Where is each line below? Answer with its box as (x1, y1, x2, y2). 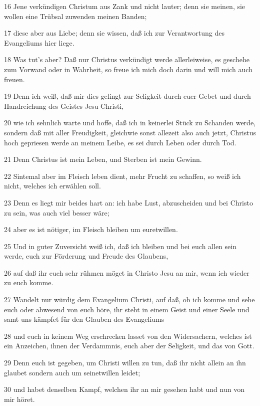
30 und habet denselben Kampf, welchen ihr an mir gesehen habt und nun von (4, 384, 244, 394)
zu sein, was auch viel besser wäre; (4, 207, 109, 218)
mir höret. (4, 393, 35, 404)
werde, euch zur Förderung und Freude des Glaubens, (4, 251, 168, 261)
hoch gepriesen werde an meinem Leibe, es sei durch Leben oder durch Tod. (4, 137, 236, 147)
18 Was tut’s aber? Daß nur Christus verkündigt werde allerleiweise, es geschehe (4, 54, 249, 65)
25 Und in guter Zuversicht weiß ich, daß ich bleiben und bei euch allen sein (4, 241, 236, 251)
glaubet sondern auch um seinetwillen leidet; (4, 367, 140, 377)
